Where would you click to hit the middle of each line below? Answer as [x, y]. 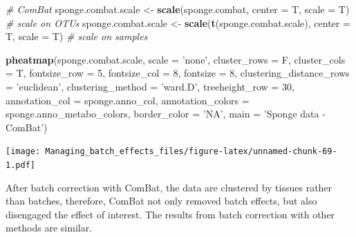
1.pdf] [20, 165]
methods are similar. [49, 228]
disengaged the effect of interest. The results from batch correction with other [170, 214]
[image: [23, 152]
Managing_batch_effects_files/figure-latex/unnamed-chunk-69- [191, 152]
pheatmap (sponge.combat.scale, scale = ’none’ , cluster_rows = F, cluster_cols [176, 59]
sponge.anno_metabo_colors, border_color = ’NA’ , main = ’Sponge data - [166, 114]
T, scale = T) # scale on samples [77, 36]
